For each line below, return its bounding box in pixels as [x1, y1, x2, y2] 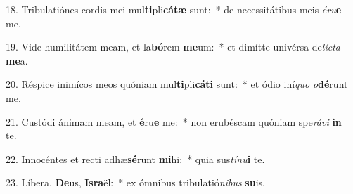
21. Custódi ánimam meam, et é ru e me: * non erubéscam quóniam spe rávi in [6, 114, 342, 129]
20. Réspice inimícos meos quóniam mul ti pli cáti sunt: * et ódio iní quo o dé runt [6, 77, 348, 91]
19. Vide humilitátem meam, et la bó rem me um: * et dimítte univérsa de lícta [6, 39, 340, 54]
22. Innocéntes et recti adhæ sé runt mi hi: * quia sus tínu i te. [6, 151, 265, 166]
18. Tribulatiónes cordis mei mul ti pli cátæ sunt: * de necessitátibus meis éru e [6, 2, 342, 16]
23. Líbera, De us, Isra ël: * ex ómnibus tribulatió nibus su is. [6, 175, 265, 190]
